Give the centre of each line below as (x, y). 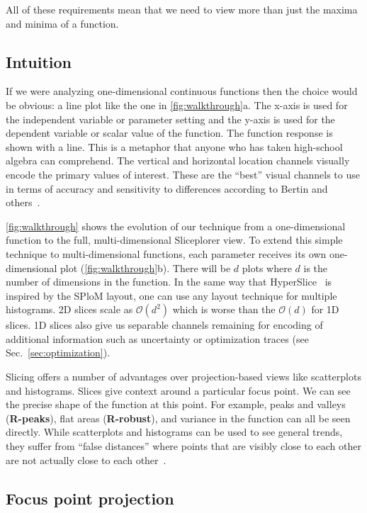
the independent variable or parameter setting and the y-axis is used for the (170, 119)
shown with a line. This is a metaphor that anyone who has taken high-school (174, 146)
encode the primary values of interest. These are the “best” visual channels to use (183, 174)
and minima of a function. (62, 23)
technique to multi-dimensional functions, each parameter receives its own (166, 253)
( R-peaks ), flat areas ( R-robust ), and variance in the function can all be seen (178, 418)
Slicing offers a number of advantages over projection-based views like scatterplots (183, 377)
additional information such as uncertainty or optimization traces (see (157, 338)
